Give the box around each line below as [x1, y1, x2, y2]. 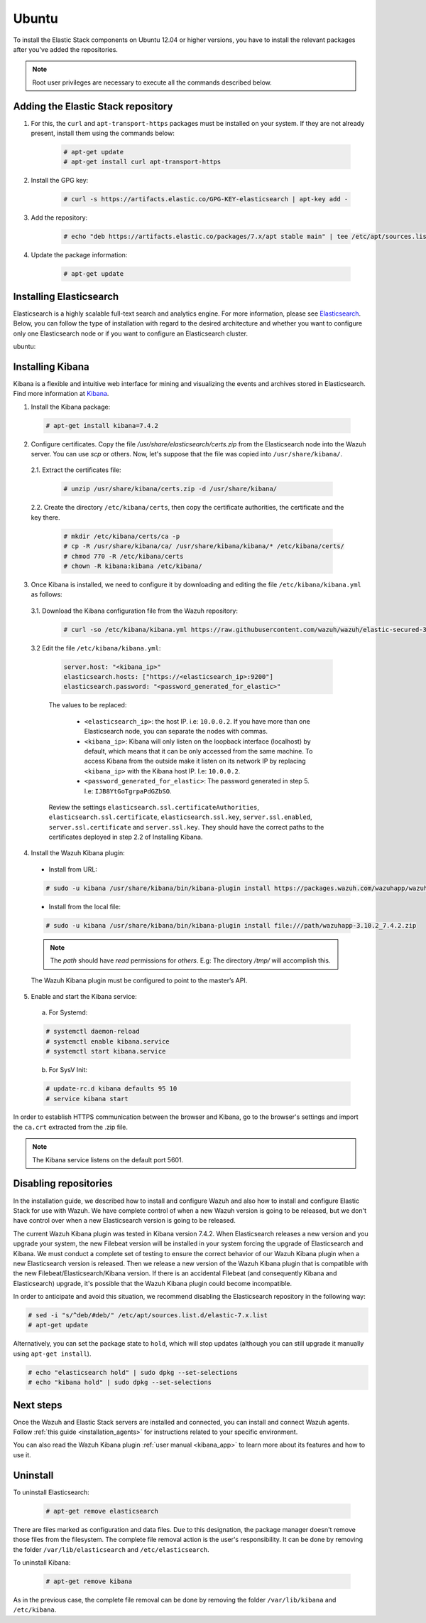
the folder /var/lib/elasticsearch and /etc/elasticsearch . [13, 1545, 209, 1553]
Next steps [13, 1399, 62, 1411]
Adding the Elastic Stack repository [13, 100, 173, 112]
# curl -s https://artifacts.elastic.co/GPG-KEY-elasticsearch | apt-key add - [63, 195, 349, 203]
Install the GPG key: [31, 176, 89, 185]
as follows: [31, 590, 63, 599]
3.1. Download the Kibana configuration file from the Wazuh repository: [31, 606, 238, 615]
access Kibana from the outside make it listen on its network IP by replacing [84, 757, 306, 766]
